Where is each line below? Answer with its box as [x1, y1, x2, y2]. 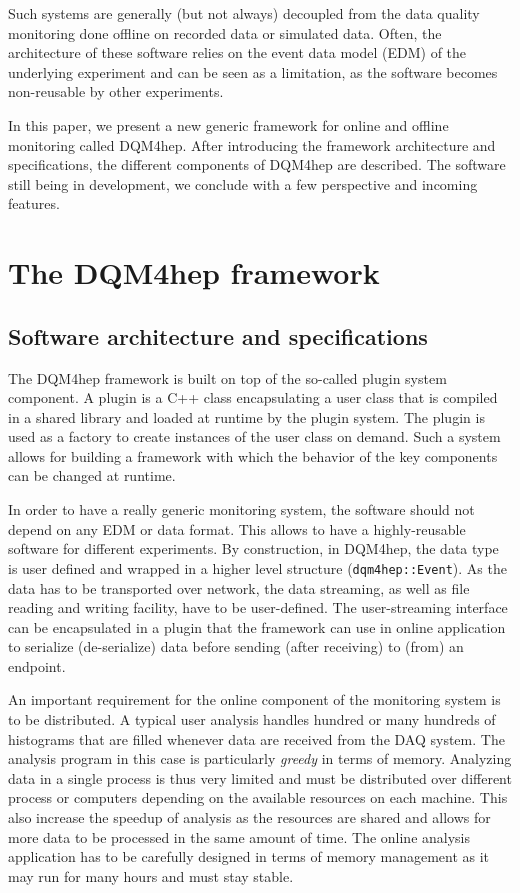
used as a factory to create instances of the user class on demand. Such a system [8, 426, 501, 447]
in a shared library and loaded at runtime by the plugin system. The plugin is [8, 406, 485, 427]
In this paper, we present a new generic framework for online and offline [8, 114, 449, 135]
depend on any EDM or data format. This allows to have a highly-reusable [8, 518, 466, 539]
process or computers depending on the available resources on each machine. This [8, 787, 508, 808]
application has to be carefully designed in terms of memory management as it [8, 846, 490, 867]
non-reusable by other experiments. [8, 81, 224, 102]
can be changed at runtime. [8, 465, 176, 486]
